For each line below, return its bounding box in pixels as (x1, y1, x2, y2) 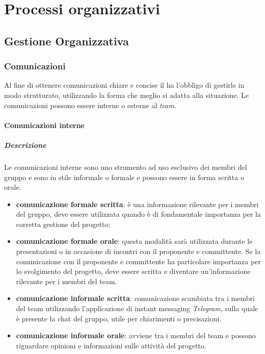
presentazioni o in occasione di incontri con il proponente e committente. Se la (16, 246, 261, 257)
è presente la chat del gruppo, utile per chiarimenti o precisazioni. (16, 313, 222, 323)
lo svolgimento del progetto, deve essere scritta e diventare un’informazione (16, 266, 251, 276)
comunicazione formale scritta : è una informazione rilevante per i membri (16, 198, 259, 209)
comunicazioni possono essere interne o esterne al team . (4, 99, 176, 110)
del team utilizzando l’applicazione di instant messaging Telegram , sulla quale (16, 303, 258, 314)
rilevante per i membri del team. (16, 275, 117, 286)
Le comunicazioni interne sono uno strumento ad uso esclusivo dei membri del (4, 161, 247, 172)
